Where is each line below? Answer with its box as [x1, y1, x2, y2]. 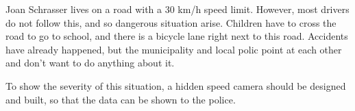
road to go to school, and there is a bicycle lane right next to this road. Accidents [5, 29, 348, 43]
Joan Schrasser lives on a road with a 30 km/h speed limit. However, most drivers [5, 2, 350, 16]
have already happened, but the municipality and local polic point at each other [5, 42, 342, 56]
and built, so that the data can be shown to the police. [5, 92, 236, 106]
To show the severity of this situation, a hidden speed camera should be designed [5, 78, 346, 92]
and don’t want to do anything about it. [5, 56, 175, 70]
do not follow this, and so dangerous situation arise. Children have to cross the [5, 15, 336, 29]
